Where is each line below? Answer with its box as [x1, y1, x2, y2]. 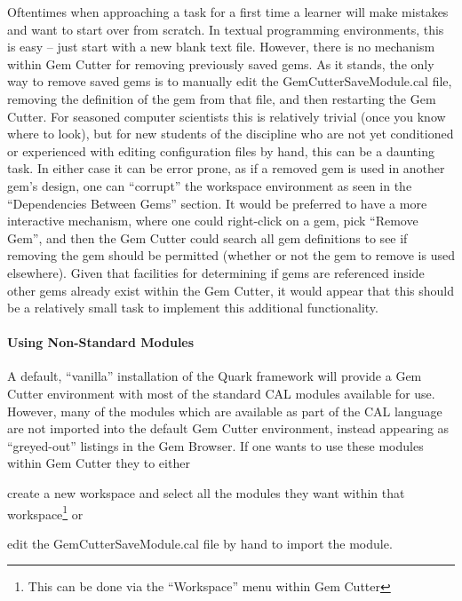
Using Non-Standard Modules [7, 333, 195, 352]
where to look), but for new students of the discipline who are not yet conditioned [7, 124, 454, 143]
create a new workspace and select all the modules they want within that [7, 484, 405, 502]
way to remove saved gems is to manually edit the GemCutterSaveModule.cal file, [7, 72, 452, 91]
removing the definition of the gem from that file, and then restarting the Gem [7, 89, 436, 107]
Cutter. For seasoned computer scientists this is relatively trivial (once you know [7, 107, 446, 125]
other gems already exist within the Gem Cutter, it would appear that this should [7, 281, 455, 299]
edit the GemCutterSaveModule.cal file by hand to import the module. [7, 534, 393, 552]
